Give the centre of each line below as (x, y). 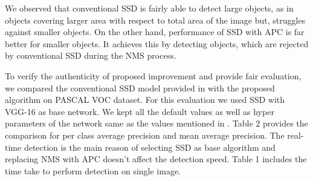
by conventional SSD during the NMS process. (91, 55)
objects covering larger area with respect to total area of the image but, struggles (155, 20)
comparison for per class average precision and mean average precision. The (145, 135)
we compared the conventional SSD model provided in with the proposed (140, 87)
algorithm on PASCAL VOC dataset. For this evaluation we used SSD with (145, 100)
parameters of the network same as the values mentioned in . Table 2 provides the (156, 123)
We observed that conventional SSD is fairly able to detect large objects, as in (149, 8)
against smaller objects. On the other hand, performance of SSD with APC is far (155, 32)
